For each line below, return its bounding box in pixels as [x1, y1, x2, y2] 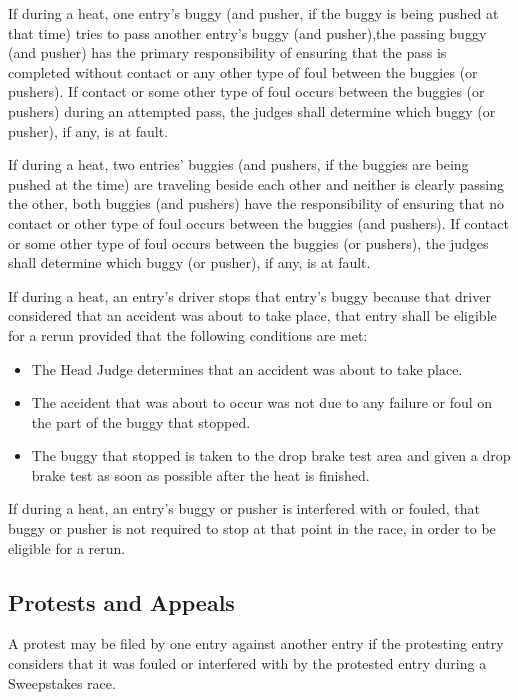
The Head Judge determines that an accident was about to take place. [31, 358, 463, 379]
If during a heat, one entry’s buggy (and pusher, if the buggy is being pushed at [8, 3, 499, 23]
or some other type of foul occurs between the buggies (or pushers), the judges [8, 232, 489, 253]
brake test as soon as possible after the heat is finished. [31, 464, 370, 485]
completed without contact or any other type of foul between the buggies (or [8, 61, 478, 82]
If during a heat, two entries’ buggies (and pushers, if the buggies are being [8, 154, 469, 175]
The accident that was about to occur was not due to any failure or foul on [31, 392, 493, 413]
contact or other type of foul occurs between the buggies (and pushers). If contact [8, 212, 509, 233]
